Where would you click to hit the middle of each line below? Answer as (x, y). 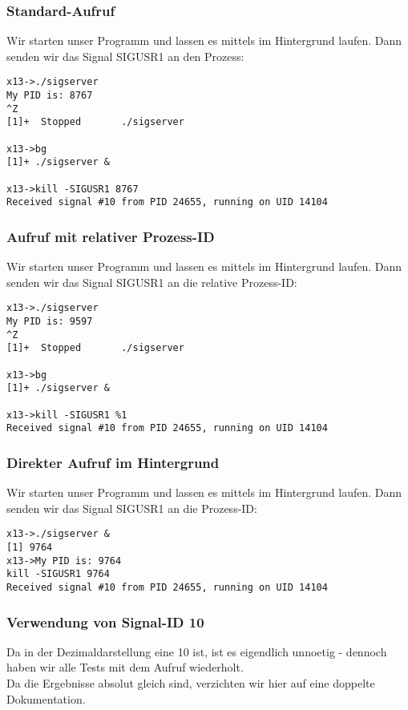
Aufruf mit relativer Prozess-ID (111, 236)
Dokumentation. (46, 698)
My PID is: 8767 (50, 96)
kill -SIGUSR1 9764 (58, 574)
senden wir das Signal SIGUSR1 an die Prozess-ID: (132, 508)
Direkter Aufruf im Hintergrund (113, 462)
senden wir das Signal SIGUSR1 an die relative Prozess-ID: (152, 282)
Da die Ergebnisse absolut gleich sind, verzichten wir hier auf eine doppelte (191, 683)
